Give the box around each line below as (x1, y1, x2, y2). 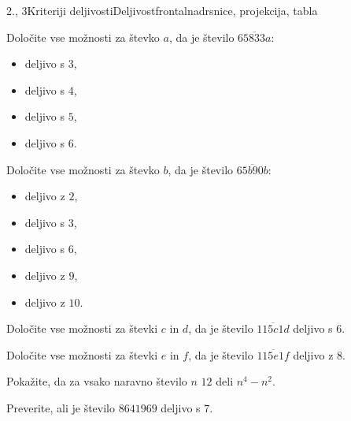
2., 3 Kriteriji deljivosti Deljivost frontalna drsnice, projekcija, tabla (6, 2, 318, 18)
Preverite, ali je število (6, 399, 116, 415)
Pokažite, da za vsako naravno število (6, 373, 187, 389)
